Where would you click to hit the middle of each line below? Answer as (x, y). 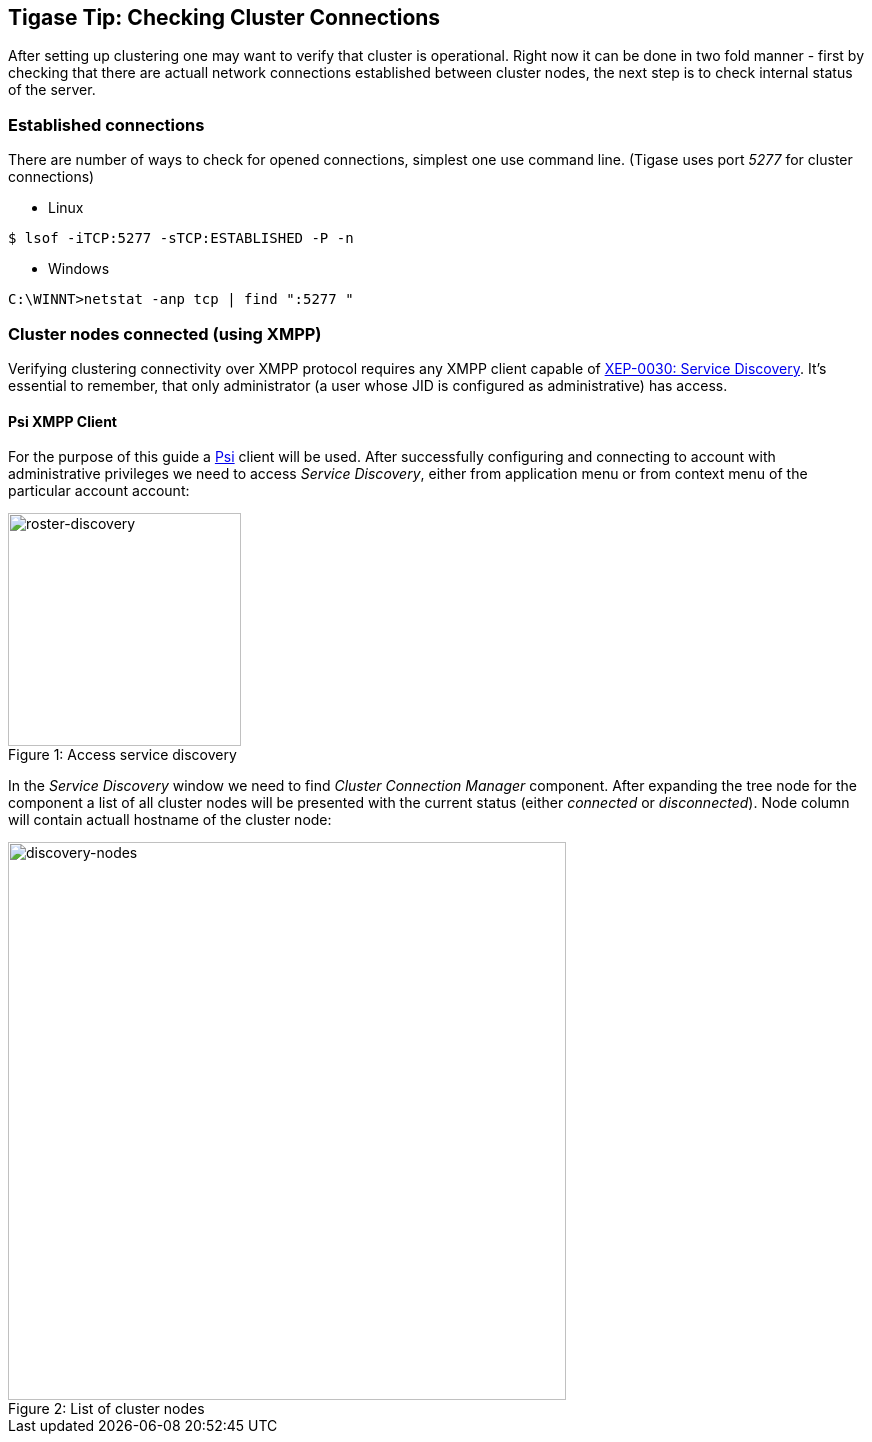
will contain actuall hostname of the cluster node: (170, 820)
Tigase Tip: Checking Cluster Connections (224, 17)
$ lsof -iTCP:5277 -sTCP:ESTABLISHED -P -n (181, 238)
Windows (79, 269)
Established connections (106, 124)
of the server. (52, 90)
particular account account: (99, 491)
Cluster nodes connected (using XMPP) (165, 333)
